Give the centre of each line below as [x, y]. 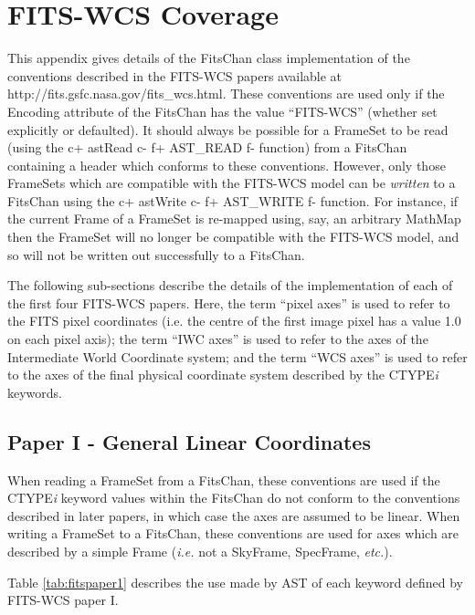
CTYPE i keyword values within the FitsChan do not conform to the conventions [234, 498]
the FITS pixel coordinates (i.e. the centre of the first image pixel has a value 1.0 [234, 321]
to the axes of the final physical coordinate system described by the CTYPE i [223, 375]
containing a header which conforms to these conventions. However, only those [227, 165]
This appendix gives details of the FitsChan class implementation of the [209, 58]
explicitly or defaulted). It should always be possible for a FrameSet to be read [228, 129]
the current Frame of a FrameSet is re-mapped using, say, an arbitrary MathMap [234, 219]
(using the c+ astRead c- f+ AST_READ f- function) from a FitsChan [207, 147]
